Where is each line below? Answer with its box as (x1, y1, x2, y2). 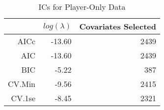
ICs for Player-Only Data (38, 1, 126, 12)
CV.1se (11, 92, 36, 104)
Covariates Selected (79, 21, 156, 32)
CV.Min (8, 78, 36, 89)
